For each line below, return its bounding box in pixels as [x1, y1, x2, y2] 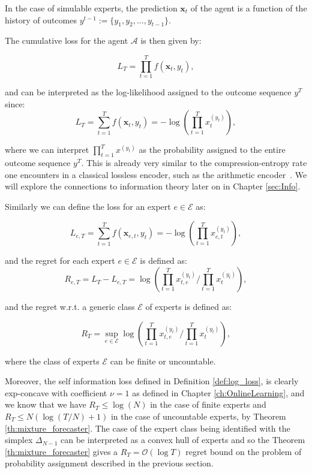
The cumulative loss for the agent [5, 34, 128, 47]
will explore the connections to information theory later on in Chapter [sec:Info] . [5, 180, 301, 192]
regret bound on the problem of [185, 445, 302, 457]
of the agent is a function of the [190, 2, 307, 14]
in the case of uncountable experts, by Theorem [110, 410, 286, 423]
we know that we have [5, 398, 86, 411]
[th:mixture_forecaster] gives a [5, 445, 118, 457]
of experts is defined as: [145, 300, 232, 313]
